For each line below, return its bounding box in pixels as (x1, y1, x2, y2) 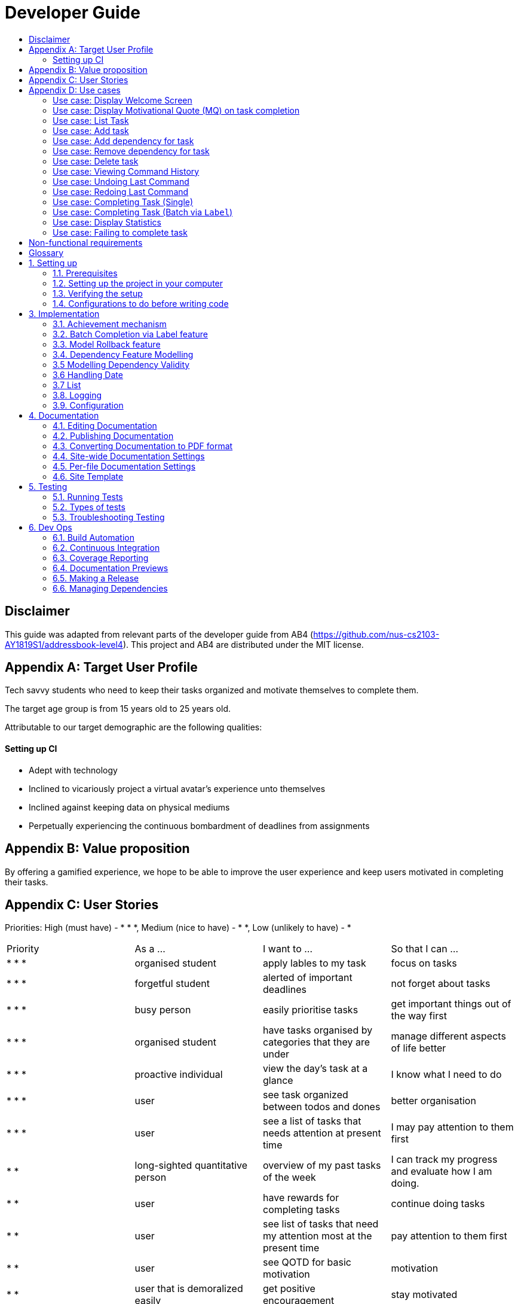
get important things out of (391, 998, 511, 1010)
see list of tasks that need (263, 1218, 379, 1230)
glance (263, 1074, 293, 1087)
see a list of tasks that (263, 1115, 361, 1128)
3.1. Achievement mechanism (53, 318, 167, 329)
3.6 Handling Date (53, 369, 123, 380)
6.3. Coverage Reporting (53, 552, 149, 563)
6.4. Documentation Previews (53, 562, 168, 573)
